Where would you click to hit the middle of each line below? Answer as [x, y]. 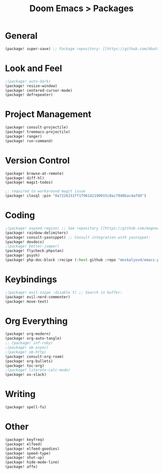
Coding [20, 215]
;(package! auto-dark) [28, 81]
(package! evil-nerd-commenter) [38, 297]
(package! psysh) [23, 255]
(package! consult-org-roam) [34, 356]
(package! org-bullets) [29, 361]
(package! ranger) [24, 136]
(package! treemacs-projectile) [38, 132]
